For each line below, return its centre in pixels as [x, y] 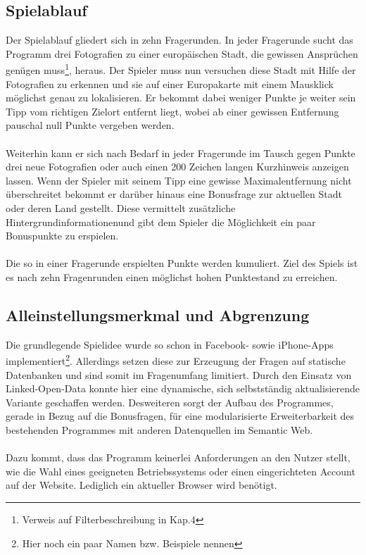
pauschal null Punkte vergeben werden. [90, 125]
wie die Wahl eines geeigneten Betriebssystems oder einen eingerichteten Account [181, 471]
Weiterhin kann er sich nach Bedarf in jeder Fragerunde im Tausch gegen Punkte [181, 152]
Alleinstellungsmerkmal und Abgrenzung [158, 314]
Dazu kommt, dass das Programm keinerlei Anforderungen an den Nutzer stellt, [178, 457]
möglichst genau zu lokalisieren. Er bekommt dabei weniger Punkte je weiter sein [181, 98]
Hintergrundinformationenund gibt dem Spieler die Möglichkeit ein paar [161, 222]
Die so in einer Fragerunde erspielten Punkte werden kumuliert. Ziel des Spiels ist [182, 263]
